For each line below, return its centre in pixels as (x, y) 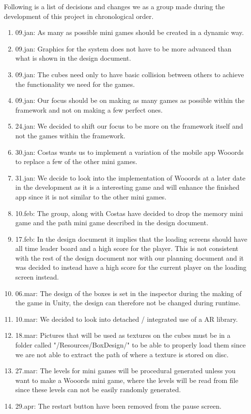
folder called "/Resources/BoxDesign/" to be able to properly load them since (130, 345)
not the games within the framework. (70, 135)
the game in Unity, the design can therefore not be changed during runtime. (128, 303)
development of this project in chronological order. (79, 16)
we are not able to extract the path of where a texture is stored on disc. (122, 354)
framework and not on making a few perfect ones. (89, 109)
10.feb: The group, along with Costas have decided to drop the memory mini (129, 213)
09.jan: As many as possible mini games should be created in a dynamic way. (130, 32)
